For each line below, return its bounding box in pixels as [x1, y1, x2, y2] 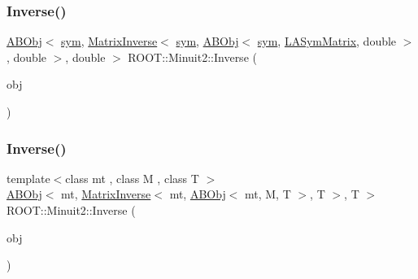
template [7, 169, 50, 186]
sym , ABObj [176, 33, 239, 50]
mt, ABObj [169, 185, 226, 203]
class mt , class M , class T [65, 169, 199, 186]
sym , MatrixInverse [61, 33, 158, 50]
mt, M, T [244, 185, 291, 203]
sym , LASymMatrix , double [257, 33, 397, 50]
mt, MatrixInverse [61, 185, 151, 203]
